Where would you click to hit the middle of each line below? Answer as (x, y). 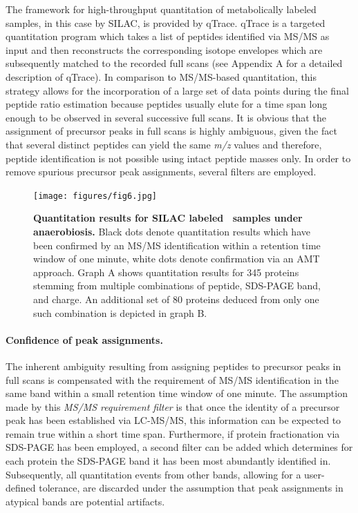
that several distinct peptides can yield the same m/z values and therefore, (164, 144)
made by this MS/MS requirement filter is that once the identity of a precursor (173, 406)
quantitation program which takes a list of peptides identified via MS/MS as (168, 36)
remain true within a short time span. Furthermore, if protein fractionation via (173, 433)
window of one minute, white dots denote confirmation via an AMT (177, 259)
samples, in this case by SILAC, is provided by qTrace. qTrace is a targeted (166, 22)
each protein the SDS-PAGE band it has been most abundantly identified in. (168, 461)
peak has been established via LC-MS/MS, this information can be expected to (173, 420)
